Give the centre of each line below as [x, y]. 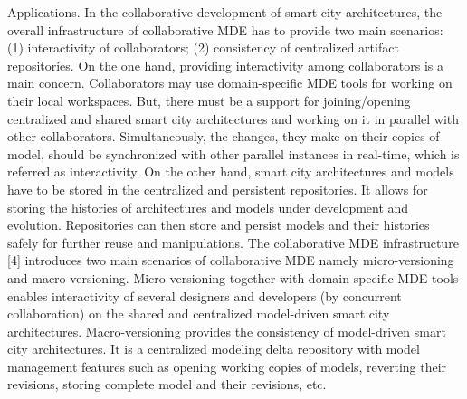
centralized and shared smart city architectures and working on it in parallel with [233, 118]
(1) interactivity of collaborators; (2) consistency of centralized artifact [203, 47]
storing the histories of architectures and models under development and [208, 207]
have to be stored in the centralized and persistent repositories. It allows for [218, 189]
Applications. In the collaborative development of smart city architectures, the [225, 12]
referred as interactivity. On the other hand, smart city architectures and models [231, 171]
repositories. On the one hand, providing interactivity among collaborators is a [226, 65]
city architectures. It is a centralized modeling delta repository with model [214, 349]
